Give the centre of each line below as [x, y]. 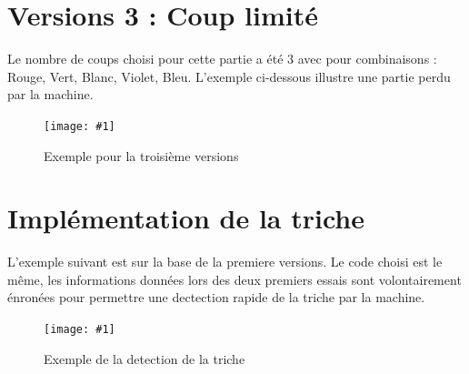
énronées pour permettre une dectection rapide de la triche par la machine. [216, 297]
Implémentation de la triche [186, 218]
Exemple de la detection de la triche [145, 358]
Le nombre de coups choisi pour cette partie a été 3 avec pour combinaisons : [222, 59]
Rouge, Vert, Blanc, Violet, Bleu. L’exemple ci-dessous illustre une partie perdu [229, 76]
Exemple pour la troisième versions [141, 155]
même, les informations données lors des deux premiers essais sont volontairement [234, 279]
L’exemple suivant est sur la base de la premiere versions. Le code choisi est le [225, 262]
